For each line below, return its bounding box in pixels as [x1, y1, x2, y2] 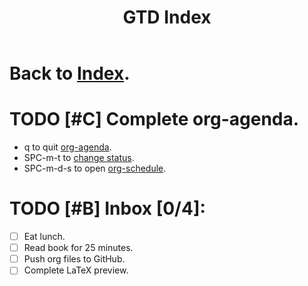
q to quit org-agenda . [23, 141, 112, 153]
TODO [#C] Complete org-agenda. [9, 108, 300, 131]
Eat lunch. [23, 231, 66, 243]
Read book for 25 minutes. [23, 242, 134, 254]
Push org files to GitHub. [23, 253, 126, 265]
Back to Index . [9, 62, 131, 85]
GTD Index [122, 6, 212, 29]
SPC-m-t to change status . [23, 152, 135, 164]
